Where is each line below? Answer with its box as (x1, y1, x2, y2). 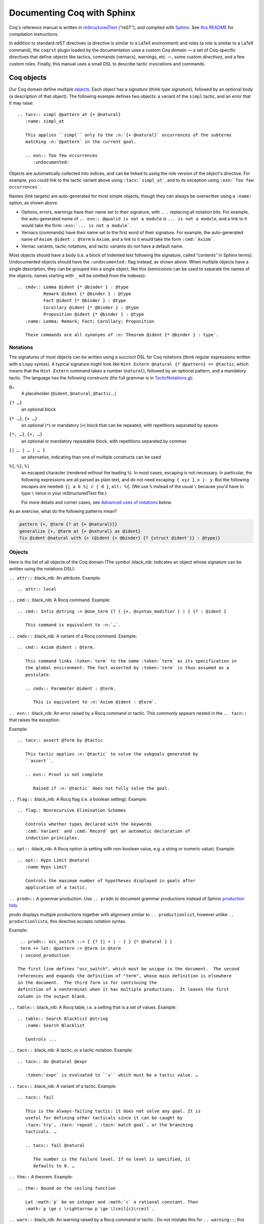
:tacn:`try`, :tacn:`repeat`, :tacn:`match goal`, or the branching (25, 1122, 193, 1128)
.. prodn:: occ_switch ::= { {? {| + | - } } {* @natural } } (20, 939, 173, 944)
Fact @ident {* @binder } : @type (43, 298, 127, 304)
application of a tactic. (25, 885, 88, 891)
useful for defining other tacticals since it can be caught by (25, 1115, 183, 1121)
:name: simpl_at (25, 118, 65, 124)
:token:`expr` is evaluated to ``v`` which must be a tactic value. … (25, 1072, 198, 1078)
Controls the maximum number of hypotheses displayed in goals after (25, 878, 196, 883)
